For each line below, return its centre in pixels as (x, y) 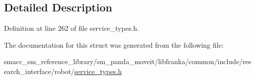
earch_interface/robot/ (39, 71)
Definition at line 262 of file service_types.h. (72, 28)
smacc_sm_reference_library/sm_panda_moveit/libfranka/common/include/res (128, 61)
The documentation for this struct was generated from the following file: (114, 44)
